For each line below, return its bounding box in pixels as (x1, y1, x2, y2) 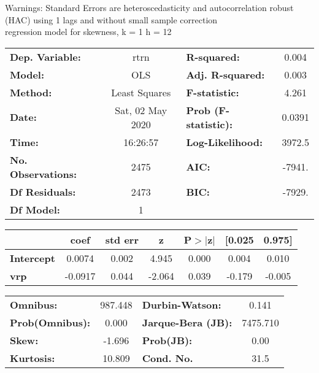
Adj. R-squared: (186, 67, 265, 82)
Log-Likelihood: (186, 134, 263, 149)
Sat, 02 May (115, 102, 167, 117)
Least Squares (111, 85, 171, 99)
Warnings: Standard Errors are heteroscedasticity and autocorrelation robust (5, 1, 294, 13)
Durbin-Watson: (142, 297, 221, 312)
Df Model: (10, 202, 60, 217)
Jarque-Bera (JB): (142, 315, 233, 329)
